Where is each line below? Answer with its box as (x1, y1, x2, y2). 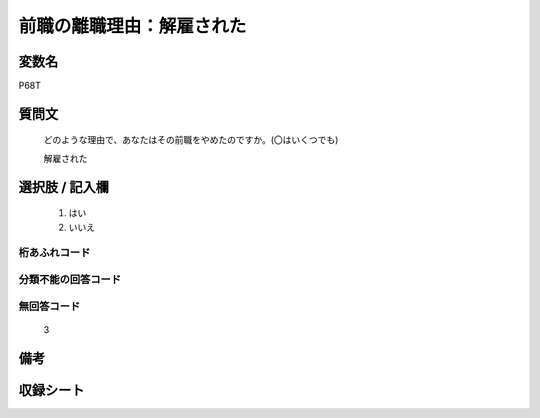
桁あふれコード (18, 246, 91, 260)
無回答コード (18, 299, 81, 313)
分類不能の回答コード (18, 272, 122, 286)
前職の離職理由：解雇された (18, 15, 247, 37)
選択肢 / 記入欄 (18, 178, 110, 195)
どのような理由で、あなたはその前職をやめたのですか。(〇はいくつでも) (43, 134, 339, 146)
